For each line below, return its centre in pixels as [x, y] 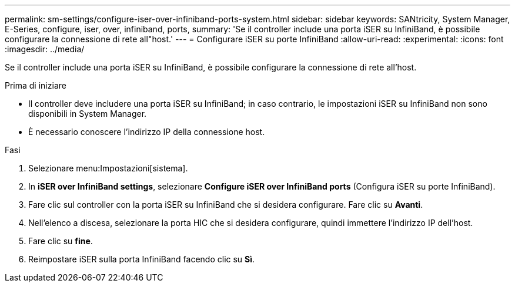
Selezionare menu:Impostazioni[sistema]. [108, 168]
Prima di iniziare [36, 85]
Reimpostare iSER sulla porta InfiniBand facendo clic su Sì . [142, 259]
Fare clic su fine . [61, 241]
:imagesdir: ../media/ [45, 49]
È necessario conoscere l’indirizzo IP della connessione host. [147, 132]
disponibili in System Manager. [88, 114]
